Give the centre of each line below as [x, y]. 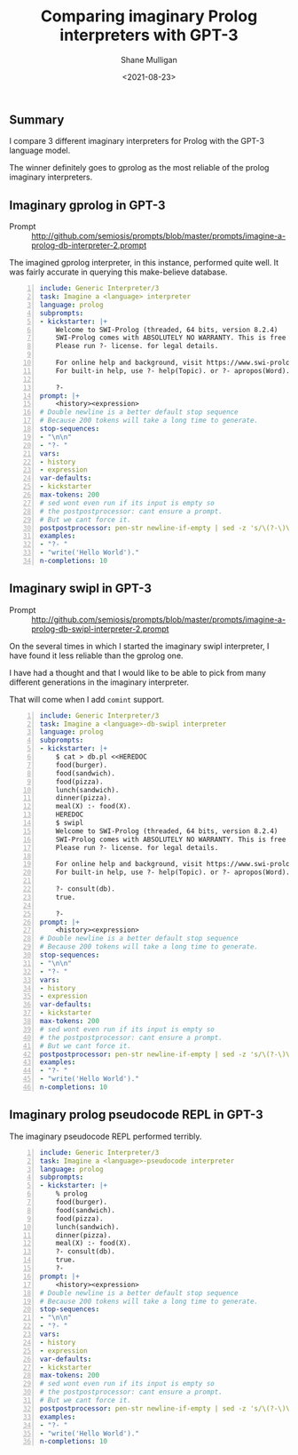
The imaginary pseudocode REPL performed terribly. [106, 1136]
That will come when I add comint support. [86, 699]
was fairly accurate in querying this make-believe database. [118, 272]
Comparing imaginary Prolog [149, 16]
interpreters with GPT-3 [149, 35]
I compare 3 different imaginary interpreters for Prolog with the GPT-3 [137, 141]
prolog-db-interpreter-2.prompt [89, 245]
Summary [37, 119]
